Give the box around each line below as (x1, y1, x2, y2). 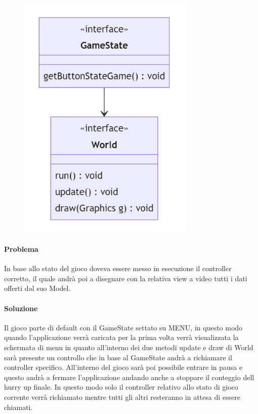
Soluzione (4, 303, 38, 313)
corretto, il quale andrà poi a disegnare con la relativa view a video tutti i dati (4, 273, 247, 283)
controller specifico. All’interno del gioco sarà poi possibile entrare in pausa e (4, 362, 243, 372)
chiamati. (4, 401, 33, 412)
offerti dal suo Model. (4, 283, 71, 293)
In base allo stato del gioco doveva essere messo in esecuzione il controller (4, 263, 232, 274)
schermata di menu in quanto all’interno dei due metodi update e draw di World (4, 342, 253, 353)
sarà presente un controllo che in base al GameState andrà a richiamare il (4, 352, 232, 362)
